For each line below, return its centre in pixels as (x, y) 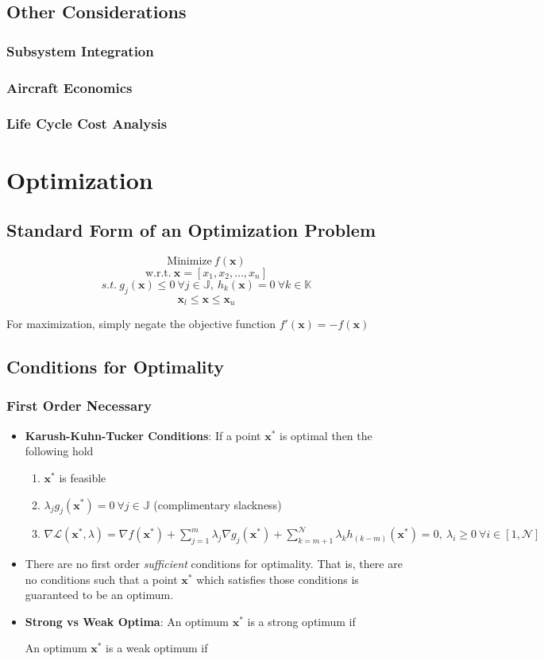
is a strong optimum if (301, 621)
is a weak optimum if (157, 648)
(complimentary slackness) (218, 504)
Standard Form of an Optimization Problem (191, 230)
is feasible (83, 477)
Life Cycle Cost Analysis (87, 124)
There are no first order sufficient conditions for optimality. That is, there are (214, 564)
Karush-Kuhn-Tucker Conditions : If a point (143, 435)
